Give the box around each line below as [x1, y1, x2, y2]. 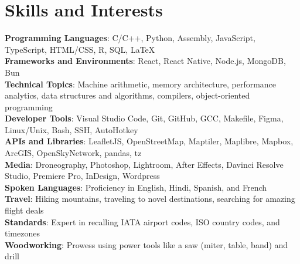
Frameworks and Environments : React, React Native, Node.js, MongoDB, [5, 55, 286, 67]
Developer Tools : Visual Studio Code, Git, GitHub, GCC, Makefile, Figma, [5, 112, 284, 124]
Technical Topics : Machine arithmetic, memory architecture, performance [5, 77, 277, 90]
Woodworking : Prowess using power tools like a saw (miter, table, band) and [5, 238, 288, 251]
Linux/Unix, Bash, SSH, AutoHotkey [5, 123, 138, 136]
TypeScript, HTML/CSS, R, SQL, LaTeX [5, 43, 155, 55]
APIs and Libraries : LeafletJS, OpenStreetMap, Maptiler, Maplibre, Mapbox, [5, 135, 294, 147]
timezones [5, 227, 40, 239]
